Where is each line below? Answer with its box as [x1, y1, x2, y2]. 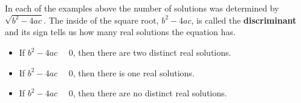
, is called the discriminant [191, 13, 297, 26]
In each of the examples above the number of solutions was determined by [5, 2, 279, 14]
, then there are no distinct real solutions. [73, 87, 227, 99]
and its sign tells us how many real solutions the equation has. [5, 25, 236, 38]
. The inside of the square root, [44, 13, 159, 26]
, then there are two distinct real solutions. [73, 46, 231, 59]
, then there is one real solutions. [73, 66, 195, 79]
